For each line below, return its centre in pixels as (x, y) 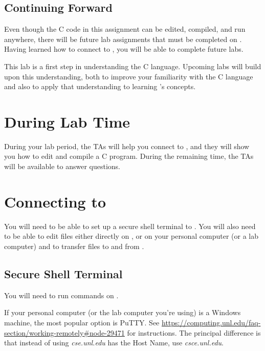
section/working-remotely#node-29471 (64, 332)
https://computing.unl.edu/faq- (211, 322)
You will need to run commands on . (61, 295)
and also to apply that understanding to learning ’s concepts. (100, 86)
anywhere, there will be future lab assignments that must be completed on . (123, 39)
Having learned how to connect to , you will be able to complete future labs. (124, 49)
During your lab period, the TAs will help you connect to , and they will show (127, 146)
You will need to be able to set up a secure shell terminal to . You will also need (130, 226)
